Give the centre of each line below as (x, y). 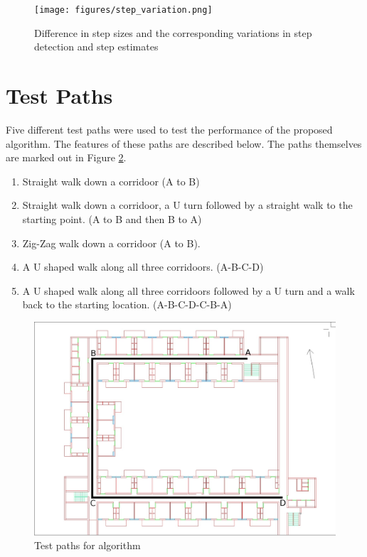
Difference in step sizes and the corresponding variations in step (173, 32)
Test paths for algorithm (87, 545)
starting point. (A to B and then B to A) (112, 218)
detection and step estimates (96, 47)
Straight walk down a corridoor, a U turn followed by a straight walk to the (187, 205)
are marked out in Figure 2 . (66, 157)
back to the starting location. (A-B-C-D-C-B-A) (127, 304)
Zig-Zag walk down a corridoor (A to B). (111, 243)
